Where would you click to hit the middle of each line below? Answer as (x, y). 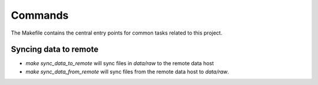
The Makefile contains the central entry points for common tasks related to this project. (117, 33)
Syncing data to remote (55, 50)
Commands (40, 15)
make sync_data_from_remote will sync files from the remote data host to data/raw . (127, 72)
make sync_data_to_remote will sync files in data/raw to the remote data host (120, 63)
